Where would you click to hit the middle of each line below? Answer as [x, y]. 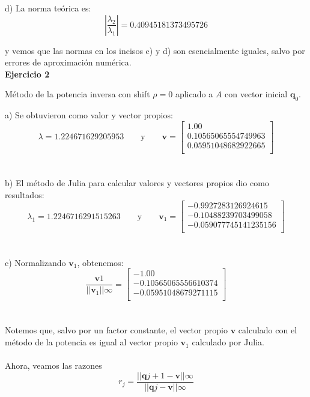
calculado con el [268, 330]
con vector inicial [256, 94]
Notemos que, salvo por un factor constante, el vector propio [116, 330]
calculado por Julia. [228, 342]
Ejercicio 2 [27, 74]
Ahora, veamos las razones [53, 365]
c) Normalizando [35, 262]
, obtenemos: [100, 262]
